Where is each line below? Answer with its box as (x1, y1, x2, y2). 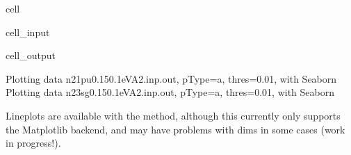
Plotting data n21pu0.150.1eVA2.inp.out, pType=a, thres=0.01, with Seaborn (6, 71, 337, 85)
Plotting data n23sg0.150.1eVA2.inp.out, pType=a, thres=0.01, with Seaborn (6, 85, 335, 99)
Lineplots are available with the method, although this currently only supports (6, 108, 341, 122)
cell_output (6, 48, 56, 63)
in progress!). (6, 136, 61, 150)
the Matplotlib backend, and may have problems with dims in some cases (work (6, 122, 345, 136)
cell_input (6, 24, 50, 39)
